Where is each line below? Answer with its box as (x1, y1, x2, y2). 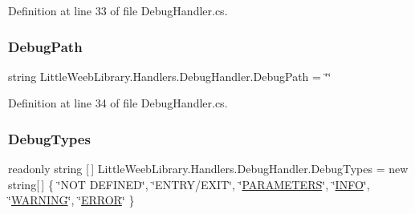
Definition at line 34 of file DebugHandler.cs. (8, 95, 228, 111)
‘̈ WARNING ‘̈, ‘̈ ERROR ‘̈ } (8, 192, 135, 208)
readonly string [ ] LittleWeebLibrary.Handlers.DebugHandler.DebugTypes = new (8, 160, 409, 177)
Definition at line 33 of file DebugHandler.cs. (8, 2, 228, 18)
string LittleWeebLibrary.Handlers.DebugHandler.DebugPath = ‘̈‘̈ (8, 67, 332, 84)
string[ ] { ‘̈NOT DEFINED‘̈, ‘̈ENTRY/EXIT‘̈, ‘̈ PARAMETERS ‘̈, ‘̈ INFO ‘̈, (8, 176, 370, 192)
